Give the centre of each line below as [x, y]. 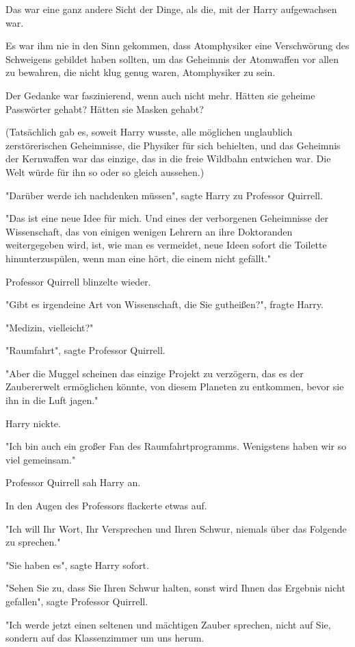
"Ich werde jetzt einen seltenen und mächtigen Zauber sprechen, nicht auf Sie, [168, 624]
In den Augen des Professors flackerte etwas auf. [106, 506]
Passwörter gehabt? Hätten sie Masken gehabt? [105, 109]
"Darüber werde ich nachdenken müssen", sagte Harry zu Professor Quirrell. [164, 195]
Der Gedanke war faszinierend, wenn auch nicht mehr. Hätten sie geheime [160, 95]
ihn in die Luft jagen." [52, 400]
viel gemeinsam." [41, 459]
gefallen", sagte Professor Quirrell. [77, 601]
